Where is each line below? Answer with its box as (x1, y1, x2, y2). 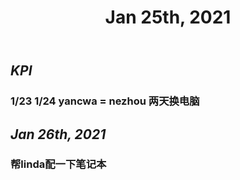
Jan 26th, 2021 (10, 126, 107, 143)
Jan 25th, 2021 (104, 6, 232, 29)
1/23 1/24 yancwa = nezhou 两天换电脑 (10, 94, 200, 108)
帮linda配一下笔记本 (10, 157, 107, 171)
